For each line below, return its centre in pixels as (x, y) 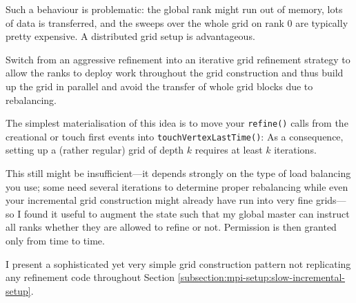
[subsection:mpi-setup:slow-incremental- (261, 277)
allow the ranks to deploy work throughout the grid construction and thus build (175, 73)
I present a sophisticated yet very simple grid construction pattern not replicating (178, 263)
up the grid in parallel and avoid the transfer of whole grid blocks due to (159, 86)
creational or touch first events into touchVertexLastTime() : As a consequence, (175, 136)
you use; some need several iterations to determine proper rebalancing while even (177, 186)
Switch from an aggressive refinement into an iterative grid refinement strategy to (178, 59)
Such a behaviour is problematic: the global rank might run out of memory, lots (174, 9)
